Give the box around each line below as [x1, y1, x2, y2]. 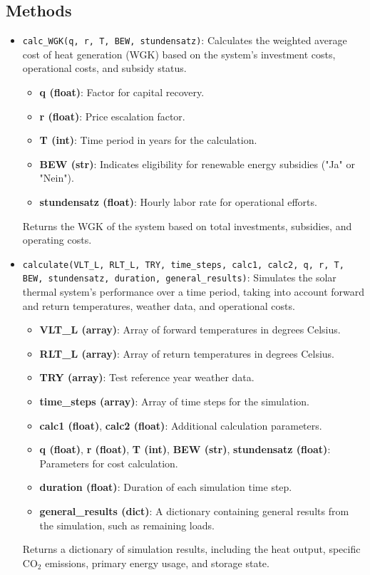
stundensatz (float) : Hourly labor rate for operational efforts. [39, 195, 317, 209]
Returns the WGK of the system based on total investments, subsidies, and [22, 218, 352, 233]
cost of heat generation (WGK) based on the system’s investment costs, [22, 46, 336, 61]
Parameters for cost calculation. [39, 455, 178, 470]
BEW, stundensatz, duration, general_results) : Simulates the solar [22, 270, 336, 285]
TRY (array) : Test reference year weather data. [39, 370, 255, 385]
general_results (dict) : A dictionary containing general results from [39, 504, 349, 519]
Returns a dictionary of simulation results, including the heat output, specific [22, 542, 361, 556]
